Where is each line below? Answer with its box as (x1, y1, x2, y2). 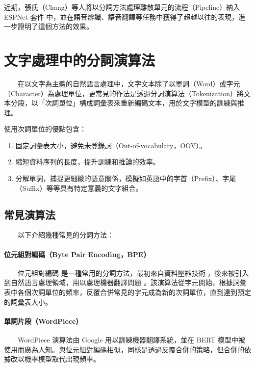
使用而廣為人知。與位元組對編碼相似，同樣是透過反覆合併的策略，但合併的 (4, 344, 244, 354)
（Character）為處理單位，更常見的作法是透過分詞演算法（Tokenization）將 (4, 88, 244, 98)
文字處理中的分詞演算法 (4, 50, 155, 70)
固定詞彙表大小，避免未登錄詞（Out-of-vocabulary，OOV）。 (15, 140, 206, 150)
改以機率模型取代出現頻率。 (10, 354, 100, 364)
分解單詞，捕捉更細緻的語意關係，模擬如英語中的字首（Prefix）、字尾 (15, 173, 236, 183)
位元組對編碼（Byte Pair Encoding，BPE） (4, 249, 151, 259)
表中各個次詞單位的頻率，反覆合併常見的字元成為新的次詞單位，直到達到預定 (4, 287, 251, 297)
